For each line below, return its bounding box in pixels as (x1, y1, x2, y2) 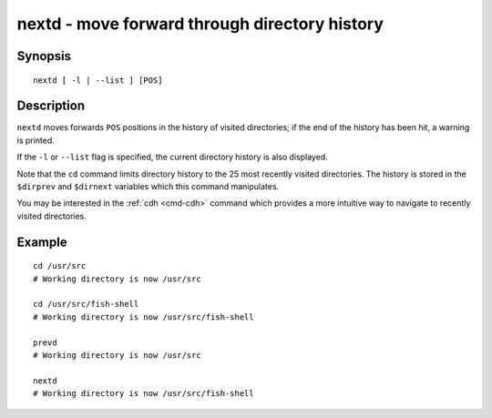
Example (16, 234, 67, 250)
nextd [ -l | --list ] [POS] (33, 75, 163, 86)
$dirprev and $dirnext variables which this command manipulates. (16, 181, 280, 192)
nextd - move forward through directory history (16, 14, 384, 34)
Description (16, 98, 86, 114)
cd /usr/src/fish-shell (33, 299, 139, 310)
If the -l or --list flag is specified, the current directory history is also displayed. (16, 151, 328, 163)
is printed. (16, 135, 55, 146)
